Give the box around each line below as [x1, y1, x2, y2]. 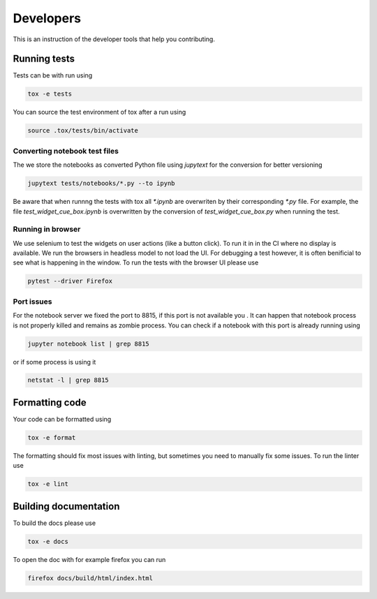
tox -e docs [27, 538, 69, 545]
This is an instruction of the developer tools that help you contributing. [13, 35, 216, 43]
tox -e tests [27, 90, 73, 98]
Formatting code [13, 397, 87, 408]
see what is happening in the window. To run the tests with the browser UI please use [13, 258, 259, 267]
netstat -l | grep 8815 [27, 376, 110, 384]
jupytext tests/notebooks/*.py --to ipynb [27, 179, 175, 188]
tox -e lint [27, 480, 69, 488]
